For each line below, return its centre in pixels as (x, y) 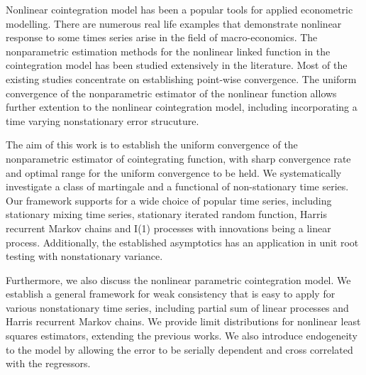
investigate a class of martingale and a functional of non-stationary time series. (177, 186)
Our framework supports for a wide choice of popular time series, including (169, 200)
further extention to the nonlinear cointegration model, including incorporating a (182, 107)
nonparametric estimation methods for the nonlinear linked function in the (168, 51)
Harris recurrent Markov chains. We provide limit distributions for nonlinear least (183, 321)
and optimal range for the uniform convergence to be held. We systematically (174, 172)
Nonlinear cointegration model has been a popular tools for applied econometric (179, 9)
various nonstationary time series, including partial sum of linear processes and (177, 307)
